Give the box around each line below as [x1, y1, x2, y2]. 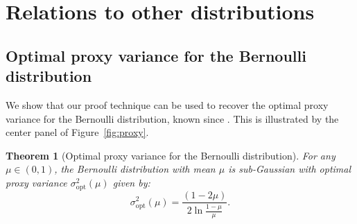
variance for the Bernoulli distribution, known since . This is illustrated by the [6, 111, 339, 126]
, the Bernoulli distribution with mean [54, 162, 216, 176]
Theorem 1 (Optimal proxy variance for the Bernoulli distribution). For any [6, 148, 336, 162]
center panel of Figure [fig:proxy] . [6, 125, 149, 139]
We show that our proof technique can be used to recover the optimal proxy [6, 97, 329, 112]
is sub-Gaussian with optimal [228, 162, 351, 176]
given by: [112, 175, 150, 189]
